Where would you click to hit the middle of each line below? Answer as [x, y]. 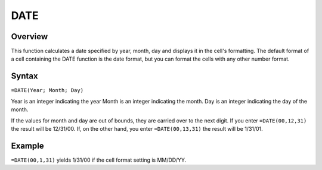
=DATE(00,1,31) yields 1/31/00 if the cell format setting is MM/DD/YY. [99, 160]
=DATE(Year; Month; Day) [47, 90]
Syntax [24, 76]
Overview [30, 37]
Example [27, 146]
